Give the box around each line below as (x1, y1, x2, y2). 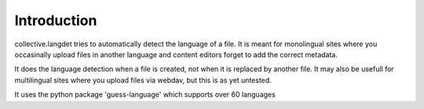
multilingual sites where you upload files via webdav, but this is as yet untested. (14, 75, 272, 85)
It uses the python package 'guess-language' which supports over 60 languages (14, 90, 276, 100)
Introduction (14, 12, 97, 29)
